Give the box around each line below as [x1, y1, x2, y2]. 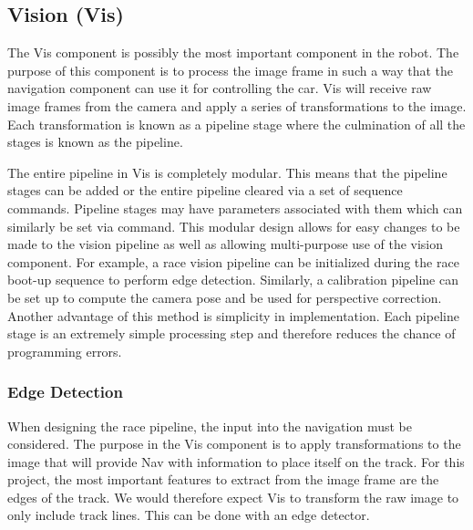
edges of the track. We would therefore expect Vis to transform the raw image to [7, 487, 459, 506]
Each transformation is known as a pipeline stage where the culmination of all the [7, 114, 466, 133]
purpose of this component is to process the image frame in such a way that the [7, 60, 453, 79]
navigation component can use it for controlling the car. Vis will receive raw [7, 78, 432, 98]
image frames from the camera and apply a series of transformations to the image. [7, 96, 467, 115]
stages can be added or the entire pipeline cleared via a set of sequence [7, 181, 403, 200]
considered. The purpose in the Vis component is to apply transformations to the [7, 434, 461, 453]
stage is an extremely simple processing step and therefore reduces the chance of [7, 324, 456, 343]
